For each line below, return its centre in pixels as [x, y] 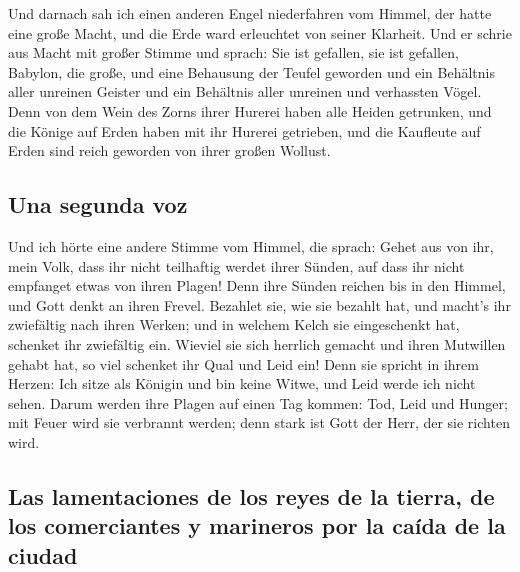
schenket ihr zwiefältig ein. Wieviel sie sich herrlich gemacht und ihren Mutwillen [257, 343]
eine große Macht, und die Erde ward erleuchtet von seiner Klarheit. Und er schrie [260, 32]
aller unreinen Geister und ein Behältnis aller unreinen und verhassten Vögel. [245, 91]
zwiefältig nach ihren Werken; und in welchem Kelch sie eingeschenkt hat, [234, 324]
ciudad [43, 554]
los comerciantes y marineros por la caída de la [257, 525]
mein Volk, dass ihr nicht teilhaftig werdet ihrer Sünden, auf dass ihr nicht [236, 265]
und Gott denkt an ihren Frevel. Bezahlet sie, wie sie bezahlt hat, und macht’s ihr [259, 304]
